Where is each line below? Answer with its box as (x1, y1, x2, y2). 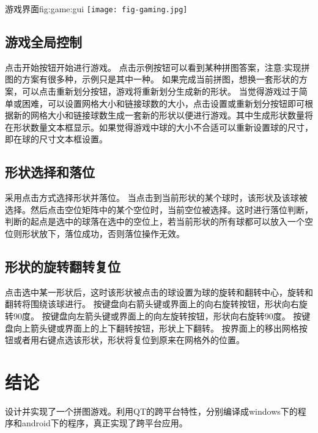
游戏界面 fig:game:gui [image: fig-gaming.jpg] (5, 2, 188, 15)
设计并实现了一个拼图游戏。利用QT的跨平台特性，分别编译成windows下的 (5, 404, 298, 417)
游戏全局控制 (5, 32, 82, 51)
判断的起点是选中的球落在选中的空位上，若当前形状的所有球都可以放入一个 (5, 215, 305, 228)
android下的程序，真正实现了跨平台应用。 (21, 417, 188, 429)
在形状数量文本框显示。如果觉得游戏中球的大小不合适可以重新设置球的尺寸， (5, 120, 313, 133)
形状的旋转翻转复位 (5, 257, 120, 275)
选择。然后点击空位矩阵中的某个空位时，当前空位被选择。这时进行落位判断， (5, 203, 313, 216)
